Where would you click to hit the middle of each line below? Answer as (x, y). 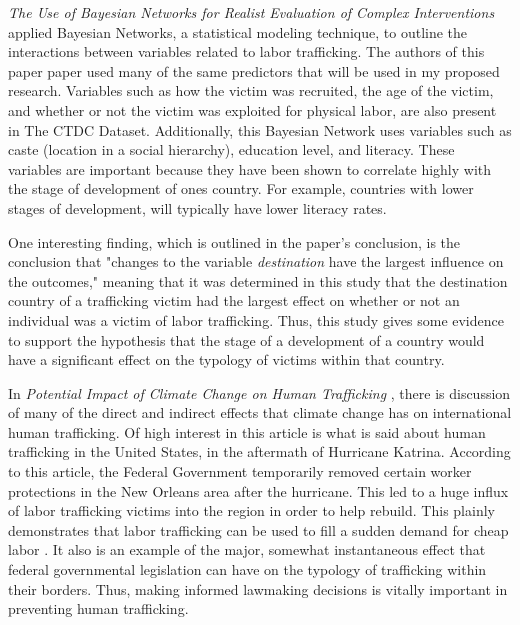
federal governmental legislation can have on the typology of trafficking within (247, 569)
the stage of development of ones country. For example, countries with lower (241, 188)
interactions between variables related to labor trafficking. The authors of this (246, 51)
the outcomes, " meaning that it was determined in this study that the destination (258, 280)
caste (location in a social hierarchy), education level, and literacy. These (231, 149)
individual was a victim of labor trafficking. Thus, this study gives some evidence (256, 319)
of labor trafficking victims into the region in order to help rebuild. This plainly (251, 510)
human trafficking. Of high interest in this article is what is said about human (247, 431)
